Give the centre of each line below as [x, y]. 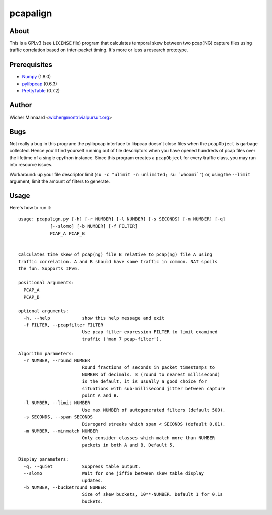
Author [21, 105]
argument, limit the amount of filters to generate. [60, 181]
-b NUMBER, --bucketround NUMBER [65, 488]
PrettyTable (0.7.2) [41, 91]
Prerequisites [31, 65]
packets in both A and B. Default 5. [128, 445]
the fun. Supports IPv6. [49, 268]
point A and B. [100, 395]
